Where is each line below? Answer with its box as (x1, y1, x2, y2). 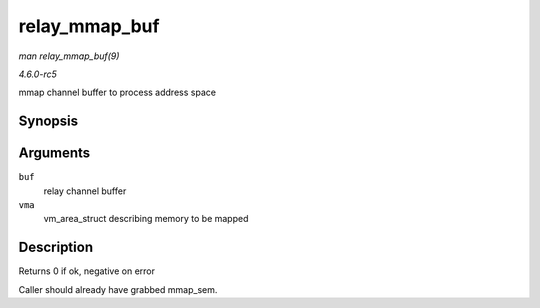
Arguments (18, 145, 91, 162)
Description (18, 239, 94, 256)
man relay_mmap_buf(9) (18, 50, 120, 62)
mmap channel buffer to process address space (18, 86, 217, 99)
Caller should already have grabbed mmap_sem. (18, 283, 218, 295)
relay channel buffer (43, 185, 127, 197)
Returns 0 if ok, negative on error (18, 265, 155, 277)
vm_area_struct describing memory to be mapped (43, 213, 249, 225)
